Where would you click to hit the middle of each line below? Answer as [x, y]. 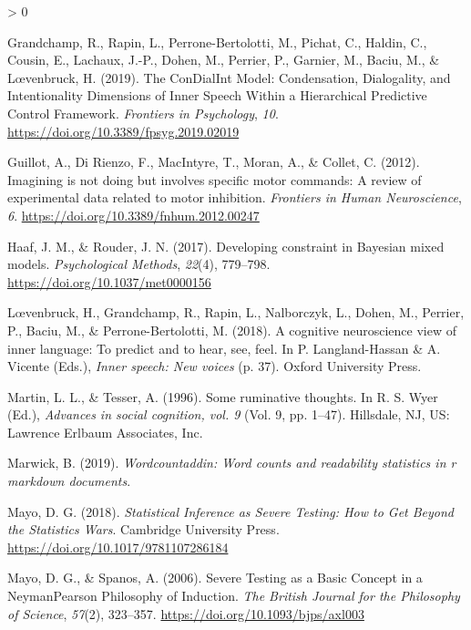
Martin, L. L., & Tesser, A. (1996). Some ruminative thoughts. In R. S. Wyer [223, 396]
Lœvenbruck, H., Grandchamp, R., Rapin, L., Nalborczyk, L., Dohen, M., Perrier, [236, 312]
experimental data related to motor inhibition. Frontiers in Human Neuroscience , [235, 197]
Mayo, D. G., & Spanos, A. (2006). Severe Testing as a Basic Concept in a [215, 578]
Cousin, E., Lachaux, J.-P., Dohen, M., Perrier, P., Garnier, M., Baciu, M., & [224, 60]
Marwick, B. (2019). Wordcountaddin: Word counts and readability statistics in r [232, 463]
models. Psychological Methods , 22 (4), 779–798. [139, 264]
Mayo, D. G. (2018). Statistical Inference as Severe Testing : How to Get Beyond [231, 511]
